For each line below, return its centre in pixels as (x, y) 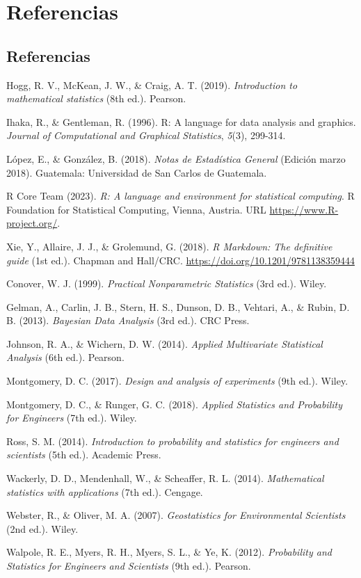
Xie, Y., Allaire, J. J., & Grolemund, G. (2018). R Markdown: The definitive (169, 246)
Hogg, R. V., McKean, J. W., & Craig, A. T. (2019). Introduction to (152, 85)
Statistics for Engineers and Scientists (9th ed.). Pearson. (129, 566)
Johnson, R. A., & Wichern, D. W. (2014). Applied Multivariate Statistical (165, 343)
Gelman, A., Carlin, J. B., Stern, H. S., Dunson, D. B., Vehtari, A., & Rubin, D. (178, 306)
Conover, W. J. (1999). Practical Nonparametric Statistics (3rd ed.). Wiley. (167, 283)
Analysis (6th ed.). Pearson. (65, 357)
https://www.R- (304, 209)
